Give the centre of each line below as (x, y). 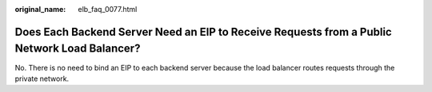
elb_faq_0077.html (108, 9)
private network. (42, 79)
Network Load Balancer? (78, 49)
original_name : (40, 9)
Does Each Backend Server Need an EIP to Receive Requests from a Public (203, 32)
